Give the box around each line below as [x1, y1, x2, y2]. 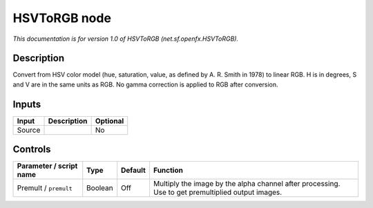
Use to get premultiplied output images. [153, 187, 283, 197]
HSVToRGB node [12, 10, 112, 26]
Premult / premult [17, 183, 73, 193]
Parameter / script [17, 161, 78, 171]
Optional [95, 116, 124, 126]
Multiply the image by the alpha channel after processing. [153, 179, 341, 189]
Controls [12, 144, 51, 155]
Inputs [12, 98, 41, 110]
